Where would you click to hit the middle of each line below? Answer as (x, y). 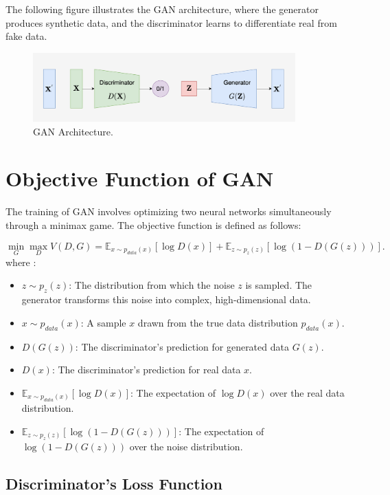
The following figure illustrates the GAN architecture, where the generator (162, 9)
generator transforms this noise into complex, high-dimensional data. (166, 299)
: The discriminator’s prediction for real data (146, 370)
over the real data (307, 392)
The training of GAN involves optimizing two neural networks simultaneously (169, 211)
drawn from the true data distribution (218, 322)
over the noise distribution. (186, 447)
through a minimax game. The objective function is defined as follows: (153, 224)
